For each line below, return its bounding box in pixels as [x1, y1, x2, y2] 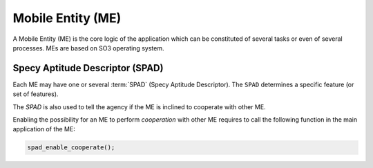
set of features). [12, 90, 59, 98]
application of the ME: [12, 125, 75, 133]
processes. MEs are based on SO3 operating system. [12, 44, 164, 52]
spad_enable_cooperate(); [27, 144, 115, 151]
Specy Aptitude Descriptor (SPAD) [12, 62, 164, 74]
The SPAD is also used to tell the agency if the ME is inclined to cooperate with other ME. [12, 102, 266, 111]
